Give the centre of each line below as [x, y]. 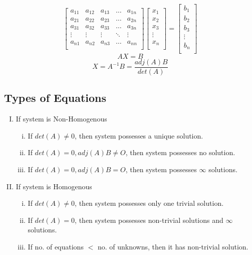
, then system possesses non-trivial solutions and [149, 220]
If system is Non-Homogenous [61, 119]
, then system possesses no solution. [180, 152]
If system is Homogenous [54, 186]
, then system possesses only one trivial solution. [149, 203]
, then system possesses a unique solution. [139, 135]
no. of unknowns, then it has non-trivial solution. [173, 247]
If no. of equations [56, 247]
